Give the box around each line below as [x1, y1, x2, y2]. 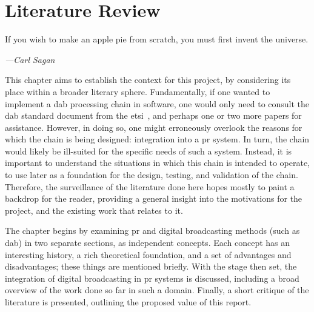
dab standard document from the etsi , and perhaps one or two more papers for [5, 109, 302, 122]
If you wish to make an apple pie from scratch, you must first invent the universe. [5, 33, 309, 45]
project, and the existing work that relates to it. [5, 204, 183, 216]
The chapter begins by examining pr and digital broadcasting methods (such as [5, 224, 300, 237]
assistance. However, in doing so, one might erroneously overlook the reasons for [5, 121, 302, 133]
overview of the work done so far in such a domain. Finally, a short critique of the [5, 284, 309, 296]
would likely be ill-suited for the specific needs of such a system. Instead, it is [5, 144, 292, 157]
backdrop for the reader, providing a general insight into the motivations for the [5, 192, 302, 205]
